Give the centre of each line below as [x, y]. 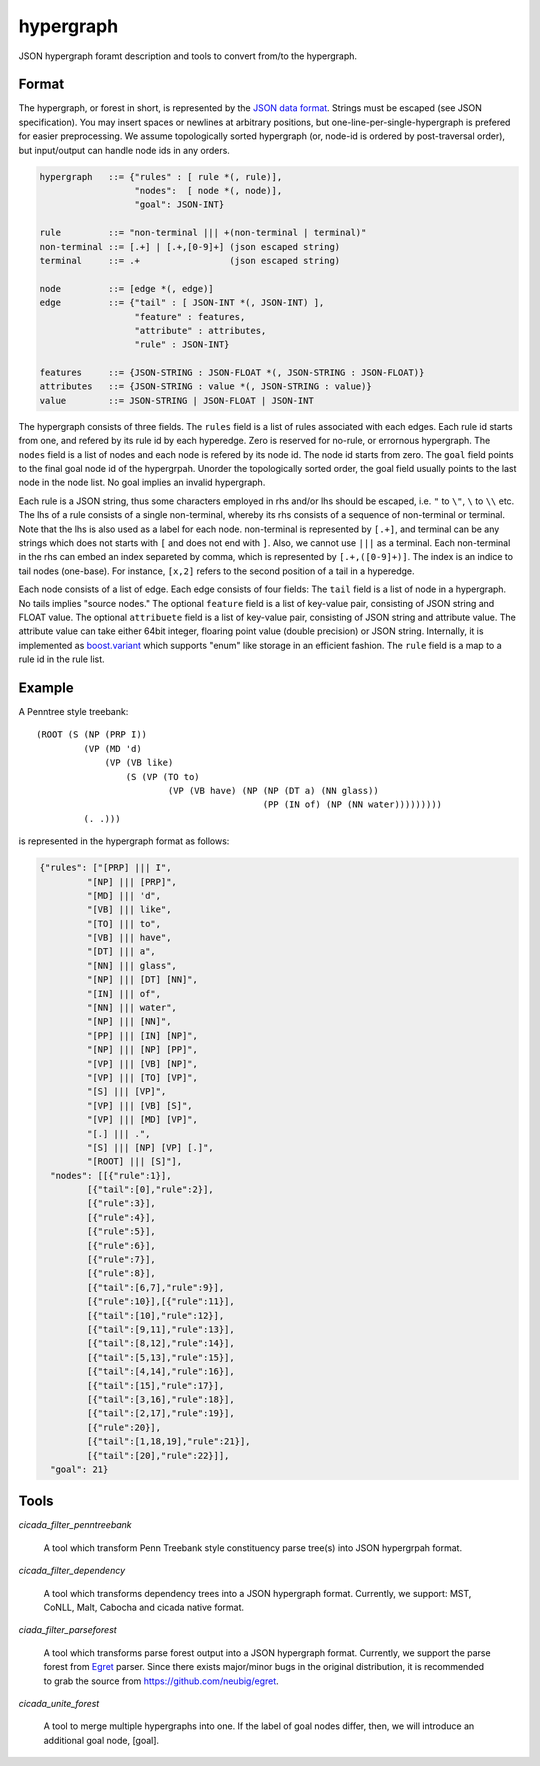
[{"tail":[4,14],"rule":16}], [160, 1371]
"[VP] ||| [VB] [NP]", [142, 1063]
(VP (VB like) [139, 763]
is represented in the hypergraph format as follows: [124, 841]
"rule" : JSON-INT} [182, 344]
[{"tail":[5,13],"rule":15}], [160, 1357]
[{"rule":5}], [121, 1231]
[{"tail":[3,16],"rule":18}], [160, 1399]
